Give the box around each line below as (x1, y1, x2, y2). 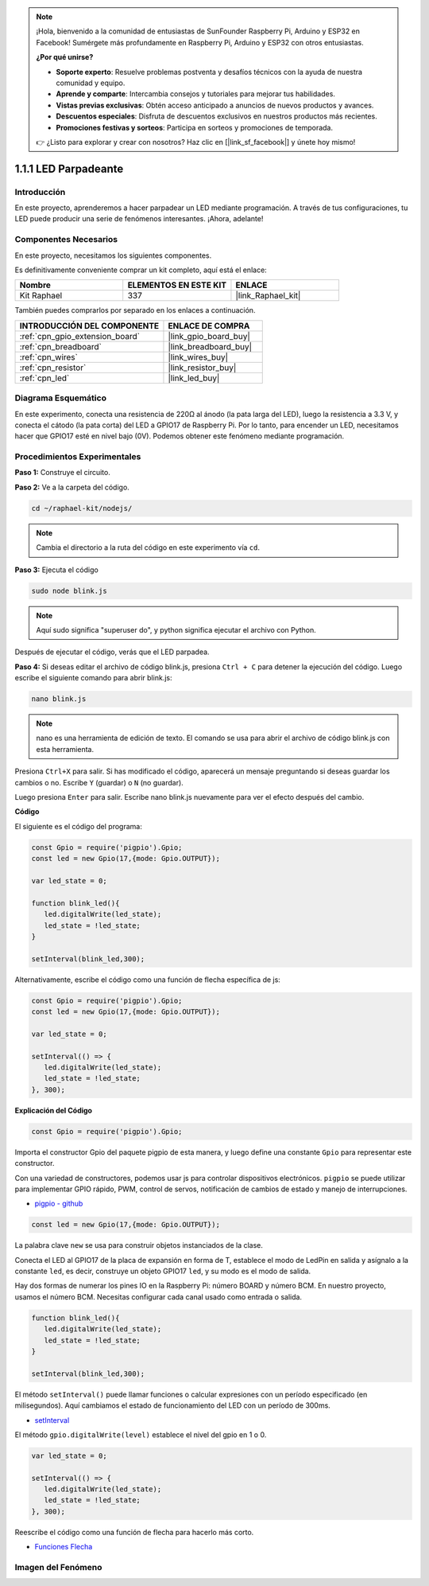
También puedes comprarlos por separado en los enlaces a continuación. (14, 306, 256, 315)
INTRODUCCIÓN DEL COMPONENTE (19, 320, 160, 331)
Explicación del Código (14, 1105, 93, 1115)
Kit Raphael (19, 290, 63, 302)
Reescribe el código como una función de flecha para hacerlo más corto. (14, 1527, 254, 1537)
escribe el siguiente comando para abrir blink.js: (14, 673, 172, 683)
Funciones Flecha (34, 1542, 93, 1552)
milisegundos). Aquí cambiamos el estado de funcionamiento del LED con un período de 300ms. (14, 1401, 331, 1410)
